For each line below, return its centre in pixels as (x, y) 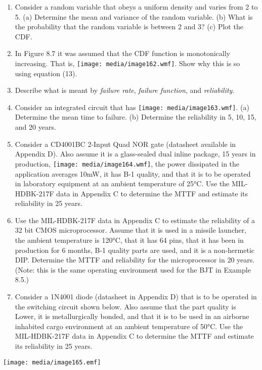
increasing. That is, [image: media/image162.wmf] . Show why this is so (127, 63)
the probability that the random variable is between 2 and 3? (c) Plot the (129, 27)
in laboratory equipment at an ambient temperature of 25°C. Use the (122, 183)
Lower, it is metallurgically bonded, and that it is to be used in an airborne (132, 316)
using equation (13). (46, 73)
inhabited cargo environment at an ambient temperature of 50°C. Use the (129, 326)
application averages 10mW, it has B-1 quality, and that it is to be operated (133, 173)
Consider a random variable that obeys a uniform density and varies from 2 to (136, 7)
